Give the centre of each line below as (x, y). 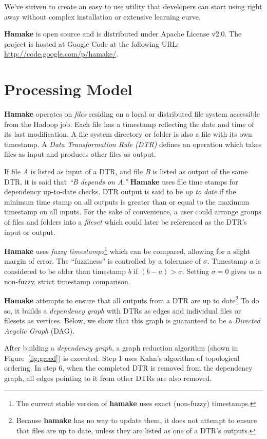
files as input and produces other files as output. (80, 154)
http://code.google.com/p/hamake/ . (61, 54)
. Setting (196, 271)
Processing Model (68, 89)
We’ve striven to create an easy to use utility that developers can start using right (133, 6)
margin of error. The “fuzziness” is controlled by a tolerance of (103, 261)
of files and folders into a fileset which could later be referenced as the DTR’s (126, 222)
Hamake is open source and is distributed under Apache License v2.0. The (123, 34)
